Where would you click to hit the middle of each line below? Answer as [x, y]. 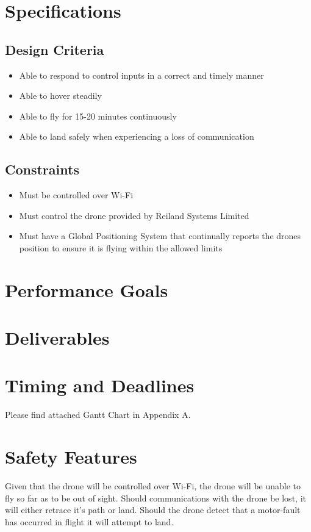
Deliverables [57, 338]
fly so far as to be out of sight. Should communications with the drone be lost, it [155, 498]
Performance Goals [87, 289]
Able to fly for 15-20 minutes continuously [98, 116]
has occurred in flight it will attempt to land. [89, 521]
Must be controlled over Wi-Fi [76, 195]
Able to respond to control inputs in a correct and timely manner [141, 75]
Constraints [42, 169]
